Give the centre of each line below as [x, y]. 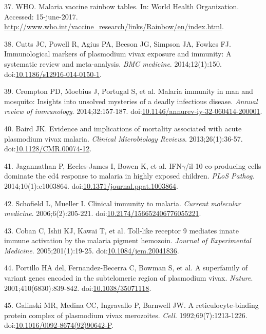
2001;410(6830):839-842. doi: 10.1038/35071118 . [78, 288]
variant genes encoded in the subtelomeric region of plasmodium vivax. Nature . [129, 278]
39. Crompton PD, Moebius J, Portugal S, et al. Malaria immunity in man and [129, 91]
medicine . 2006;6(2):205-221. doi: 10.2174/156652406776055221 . [103, 213]
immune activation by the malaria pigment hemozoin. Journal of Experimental [128, 240]
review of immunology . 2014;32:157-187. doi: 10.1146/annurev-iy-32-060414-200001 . [133, 111]
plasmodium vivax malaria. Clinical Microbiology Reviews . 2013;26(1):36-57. [123, 138]
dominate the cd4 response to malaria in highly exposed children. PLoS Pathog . [129, 176]
